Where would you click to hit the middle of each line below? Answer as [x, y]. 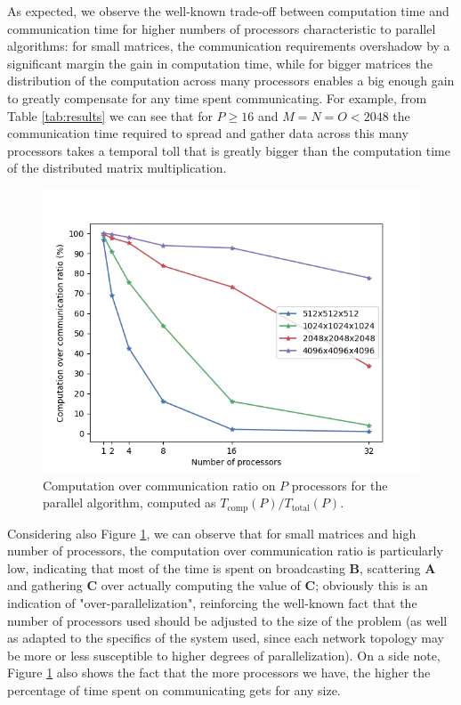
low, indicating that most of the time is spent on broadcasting [176, 567]
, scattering [390, 567]
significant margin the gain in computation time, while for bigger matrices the [220, 63]
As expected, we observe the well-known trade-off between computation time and [228, 11]
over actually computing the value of [201, 585]
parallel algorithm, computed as [129, 502]
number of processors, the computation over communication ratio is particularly [225, 551]
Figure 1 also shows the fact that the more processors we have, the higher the [219, 673]
